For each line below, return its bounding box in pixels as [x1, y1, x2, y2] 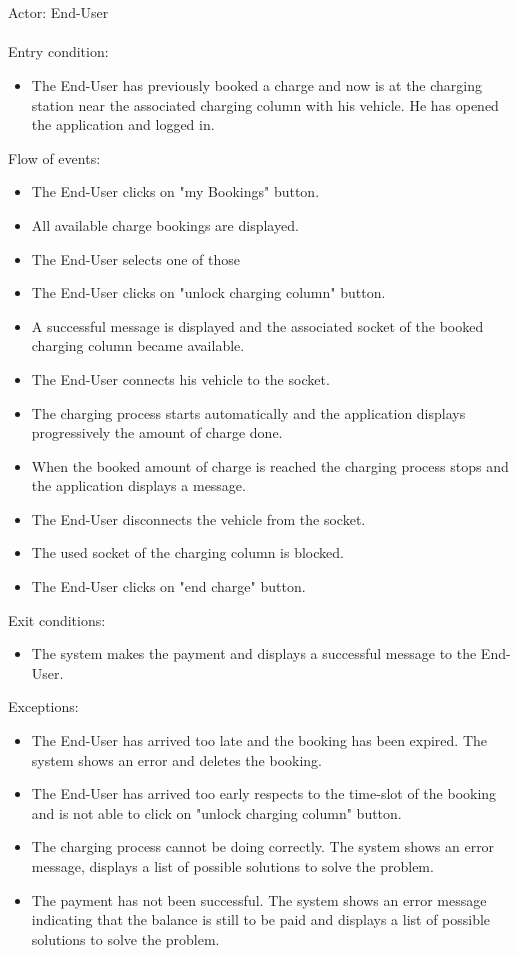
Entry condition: [8, 41, 109, 62]
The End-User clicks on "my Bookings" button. [31, 181, 320, 202]
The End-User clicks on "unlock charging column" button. [31, 282, 386, 303]
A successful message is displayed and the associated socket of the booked [31, 315, 484, 336]
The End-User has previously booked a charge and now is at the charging [31, 74, 483, 95]
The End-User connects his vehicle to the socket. [31, 368, 330, 389]
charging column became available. [31, 335, 245, 356]
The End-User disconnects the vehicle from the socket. [31, 508, 366, 529]
